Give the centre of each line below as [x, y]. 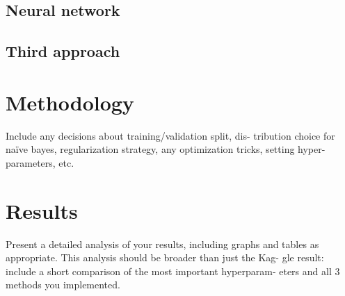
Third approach [63, 51]
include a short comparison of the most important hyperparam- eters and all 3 [173, 271]
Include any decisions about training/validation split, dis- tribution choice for [170, 135]
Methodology [70, 102]
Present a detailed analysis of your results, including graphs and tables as [162, 244]
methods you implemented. [63, 285]
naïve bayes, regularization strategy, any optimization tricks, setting [150, 149]
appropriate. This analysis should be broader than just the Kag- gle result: [165, 257]
